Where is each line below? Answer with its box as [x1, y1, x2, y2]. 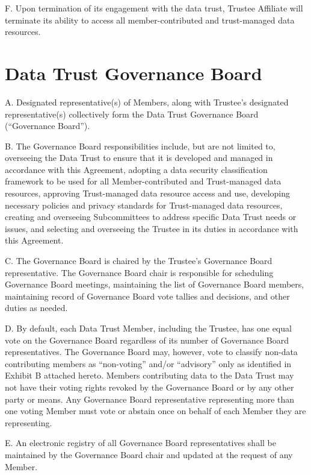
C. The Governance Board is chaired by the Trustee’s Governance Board [5, 254, 273, 267]
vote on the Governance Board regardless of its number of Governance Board [5, 333, 289, 346]
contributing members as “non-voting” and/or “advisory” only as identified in [5, 357, 292, 370]
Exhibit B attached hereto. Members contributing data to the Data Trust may [5, 369, 294, 382]
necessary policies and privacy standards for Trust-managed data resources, [5, 198, 283, 211]
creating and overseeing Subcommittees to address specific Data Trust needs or [5, 210, 297, 223]
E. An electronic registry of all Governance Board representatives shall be [5, 436, 276, 449]
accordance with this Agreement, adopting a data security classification [5, 163, 268, 175]
